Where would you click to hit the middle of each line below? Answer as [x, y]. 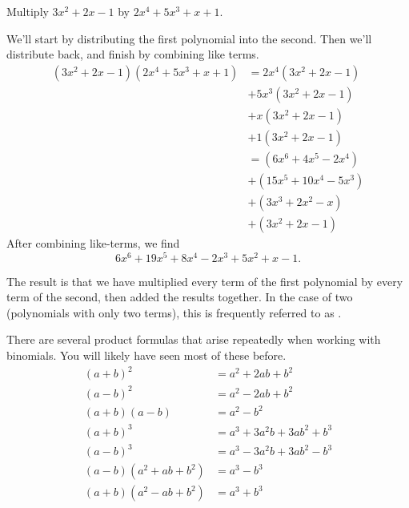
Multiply [28, 11]
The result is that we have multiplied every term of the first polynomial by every [205, 281]
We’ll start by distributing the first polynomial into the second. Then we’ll [189, 38]
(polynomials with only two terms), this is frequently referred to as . [174, 312]
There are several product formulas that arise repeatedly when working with [194, 339]
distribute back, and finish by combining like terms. [133, 54]
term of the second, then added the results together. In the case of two [180, 297]
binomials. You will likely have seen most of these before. [146, 355]
